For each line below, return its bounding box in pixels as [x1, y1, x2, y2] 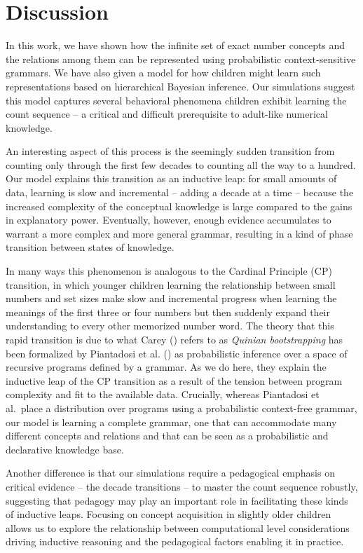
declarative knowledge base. [6, 442, 124, 456]
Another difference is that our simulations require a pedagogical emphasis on [6, 465, 335, 480]
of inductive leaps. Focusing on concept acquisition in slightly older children [6, 507, 331, 521]
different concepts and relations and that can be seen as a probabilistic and [6, 428, 329, 443]
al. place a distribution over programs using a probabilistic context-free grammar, [6, 400, 357, 415]
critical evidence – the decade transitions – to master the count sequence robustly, [6, 479, 358, 493]
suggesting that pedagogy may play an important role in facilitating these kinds [6, 493, 348, 507]
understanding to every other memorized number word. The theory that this [6, 318, 334, 333]
